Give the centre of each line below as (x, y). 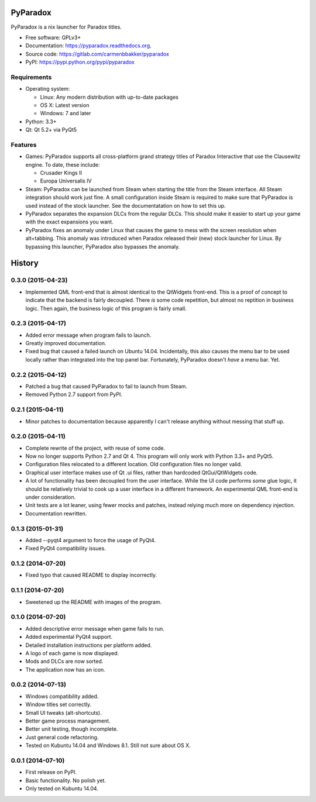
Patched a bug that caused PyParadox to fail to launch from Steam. (106, 386)
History (25, 263)
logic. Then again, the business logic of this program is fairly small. (106, 308)
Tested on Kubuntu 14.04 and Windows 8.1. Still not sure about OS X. (108, 745)
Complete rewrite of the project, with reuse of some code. (95, 448)
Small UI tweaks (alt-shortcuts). (63, 712)
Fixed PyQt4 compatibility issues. (66, 548)
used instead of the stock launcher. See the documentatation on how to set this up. (126, 205)
